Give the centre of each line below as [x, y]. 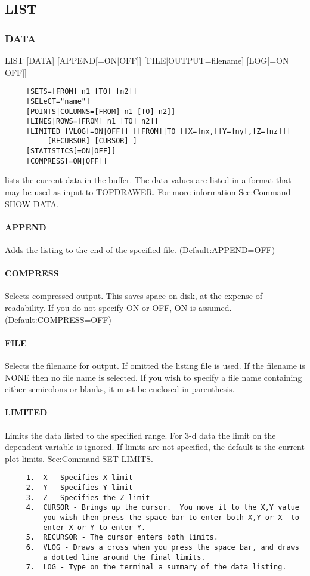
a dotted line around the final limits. [124, 557]
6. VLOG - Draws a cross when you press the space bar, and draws [162, 547]
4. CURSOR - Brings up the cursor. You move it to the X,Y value [162, 508]
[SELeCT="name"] [58, 101]
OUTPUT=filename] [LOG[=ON [229, 60]
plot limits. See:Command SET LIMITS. [79, 458]
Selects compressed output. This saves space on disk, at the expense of [134, 296]
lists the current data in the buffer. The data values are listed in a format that [148, 180]
